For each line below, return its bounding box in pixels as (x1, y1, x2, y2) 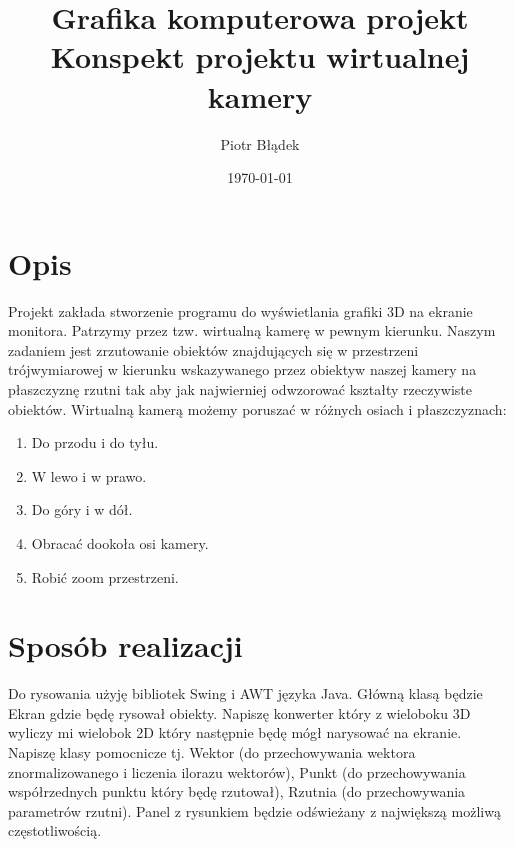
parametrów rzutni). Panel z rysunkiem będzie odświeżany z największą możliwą (8, 800, 501, 821)
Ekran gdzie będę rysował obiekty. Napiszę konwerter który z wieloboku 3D (8, 702, 471, 723)
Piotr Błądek (220, 133, 300, 154)
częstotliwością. (8, 820, 102, 841)
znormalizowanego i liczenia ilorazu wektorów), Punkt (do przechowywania (8, 761, 466, 782)
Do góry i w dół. (31, 499, 133, 520)
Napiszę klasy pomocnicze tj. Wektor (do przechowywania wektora (8, 742, 416, 763)
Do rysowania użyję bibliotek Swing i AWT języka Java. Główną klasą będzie (8, 683, 483, 704)
